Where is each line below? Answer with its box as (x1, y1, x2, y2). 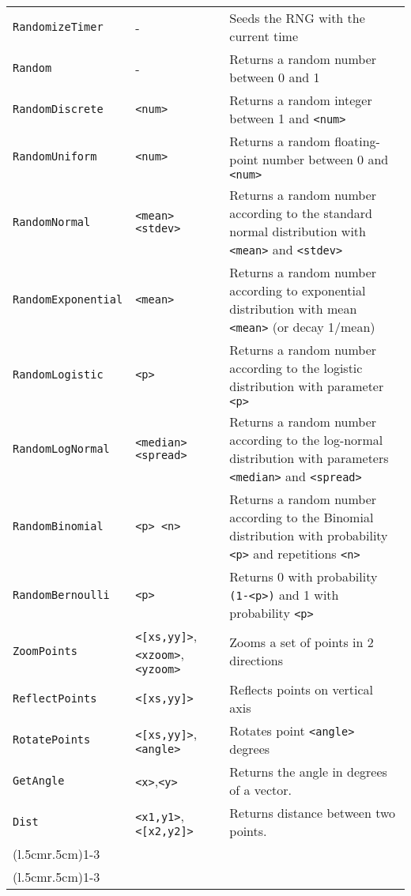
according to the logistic (229, 359, 363, 377)
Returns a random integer (229, 91, 372, 109)
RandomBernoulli (13, 588, 110, 601)
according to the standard (229, 204, 372, 222)
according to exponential (229, 281, 366, 299)
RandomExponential (13, 293, 123, 306)
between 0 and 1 (229, 68, 320, 86)
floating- (334, 132, 380, 150)
